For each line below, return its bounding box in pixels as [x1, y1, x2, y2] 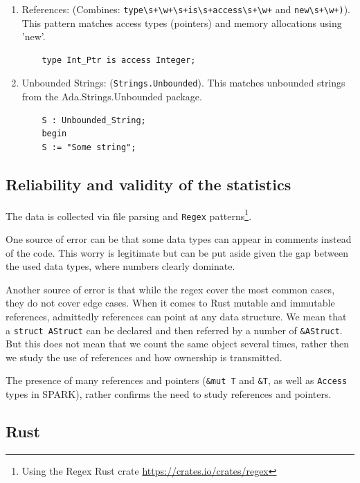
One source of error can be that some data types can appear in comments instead [6, 231, 352, 246]
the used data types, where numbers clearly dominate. [6, 259, 235, 273]
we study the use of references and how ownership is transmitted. [6, 349, 282, 364]
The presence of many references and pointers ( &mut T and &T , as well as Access [6, 373, 348, 388]
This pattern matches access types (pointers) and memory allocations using [21, 15, 342, 30]
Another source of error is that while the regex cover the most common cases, [6, 282, 335, 296]
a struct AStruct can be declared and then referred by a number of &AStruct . [6, 322, 343, 337]
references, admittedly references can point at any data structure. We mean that [6, 309, 347, 323]
